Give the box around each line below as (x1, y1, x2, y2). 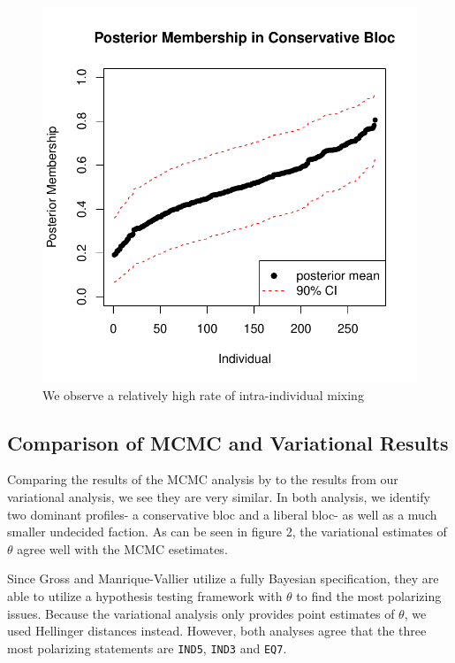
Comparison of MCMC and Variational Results (7, 428, 449, 456)
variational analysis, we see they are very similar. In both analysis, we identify (7, 487, 430, 505)
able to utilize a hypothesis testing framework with (7, 586, 283, 605)
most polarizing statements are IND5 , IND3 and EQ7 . (7, 638, 287, 657)
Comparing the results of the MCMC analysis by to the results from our (7, 470, 398, 489)
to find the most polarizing (296, 586, 442, 605)
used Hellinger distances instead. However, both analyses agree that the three (7, 621, 427, 640)
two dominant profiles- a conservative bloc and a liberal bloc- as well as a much (7, 505, 437, 523)
